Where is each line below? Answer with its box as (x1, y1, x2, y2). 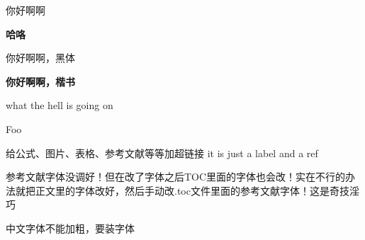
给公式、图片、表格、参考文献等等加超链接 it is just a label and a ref (6, 145, 318, 160)
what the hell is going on (6, 98, 113, 113)
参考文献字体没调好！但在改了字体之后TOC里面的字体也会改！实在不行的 (6, 169, 346, 184)
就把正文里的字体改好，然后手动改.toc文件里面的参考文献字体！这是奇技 (15, 183, 349, 198)
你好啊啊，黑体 (6, 50, 75, 65)
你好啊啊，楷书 (6, 74, 75, 88)
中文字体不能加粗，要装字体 (6, 220, 135, 235)
